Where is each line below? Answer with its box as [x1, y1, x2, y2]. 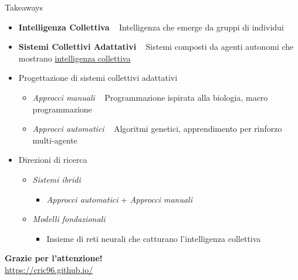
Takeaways [5, 1, 43, 13]
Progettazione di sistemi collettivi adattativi [18, 71, 178, 84]
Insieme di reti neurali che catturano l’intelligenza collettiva [46, 232, 261, 244]
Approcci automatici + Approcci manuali [46, 193, 192, 205]
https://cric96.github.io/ [5, 263, 93, 275]
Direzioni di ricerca [18, 153, 87, 166]
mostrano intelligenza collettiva [18, 52, 131, 64]
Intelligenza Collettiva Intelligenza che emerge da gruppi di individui [18, 21, 284, 33]
